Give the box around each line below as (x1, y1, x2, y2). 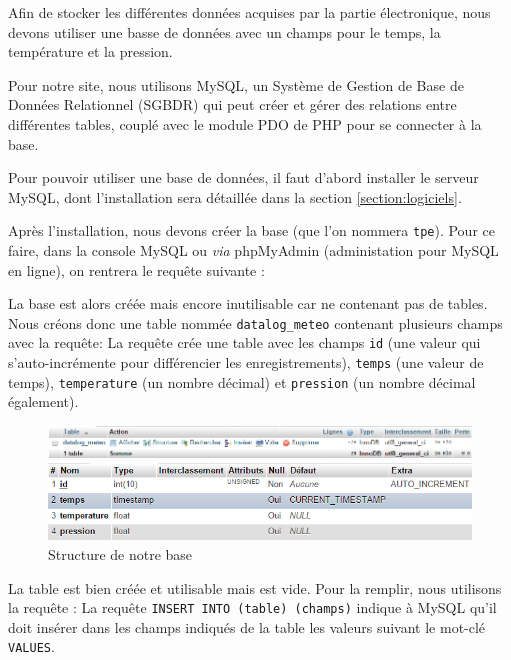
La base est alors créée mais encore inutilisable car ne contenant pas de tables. (8, 293, 488, 314)
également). (8, 391, 79, 412)
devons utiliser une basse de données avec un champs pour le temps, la (8, 21, 441, 42)
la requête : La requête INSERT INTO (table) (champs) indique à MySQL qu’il (8, 597, 497, 618)
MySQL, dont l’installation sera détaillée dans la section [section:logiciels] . (8, 186, 462, 207)
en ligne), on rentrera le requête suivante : (8, 259, 265, 280)
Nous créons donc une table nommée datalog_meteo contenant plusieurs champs (8, 312, 503, 333)
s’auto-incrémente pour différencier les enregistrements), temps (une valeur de (8, 352, 484, 373)
